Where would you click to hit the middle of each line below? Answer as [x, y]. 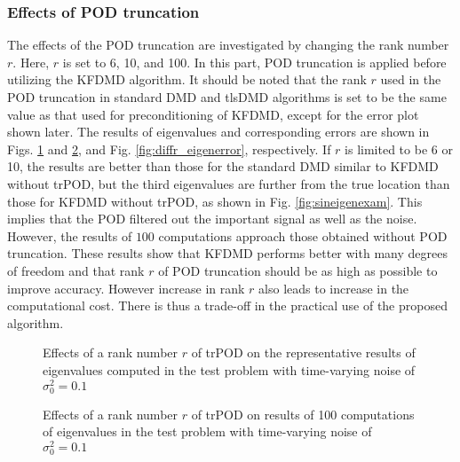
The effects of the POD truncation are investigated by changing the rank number [228, 45]
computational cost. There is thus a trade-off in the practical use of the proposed [227, 305]
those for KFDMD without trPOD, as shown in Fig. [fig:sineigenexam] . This [215, 201]
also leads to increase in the [334, 288]
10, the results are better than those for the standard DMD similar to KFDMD [223, 166]
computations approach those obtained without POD [303, 235]
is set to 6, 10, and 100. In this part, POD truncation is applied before [254, 62]
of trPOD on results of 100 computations [303, 414]
